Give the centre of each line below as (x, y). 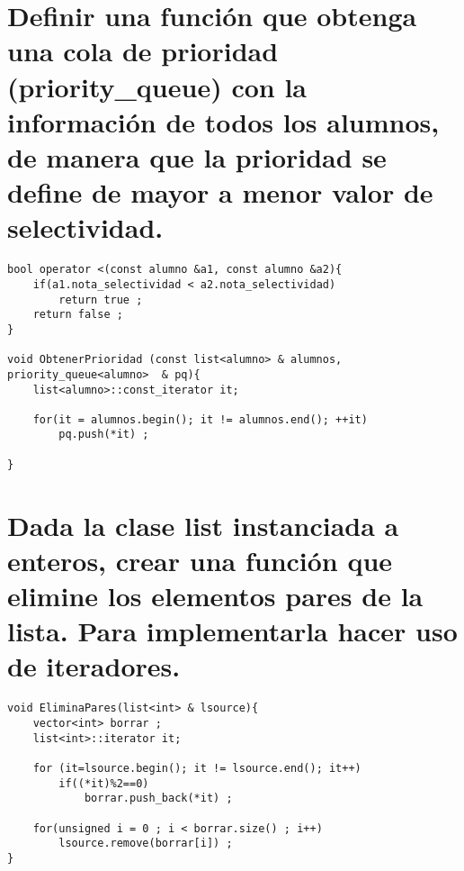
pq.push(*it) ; (104, 435)
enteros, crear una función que (200, 560)
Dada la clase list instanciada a (203, 525)
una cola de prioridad (143, 51)
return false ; (78, 315)
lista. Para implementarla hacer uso (232, 631)
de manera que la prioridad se (197, 156)
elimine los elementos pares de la (215, 595)
